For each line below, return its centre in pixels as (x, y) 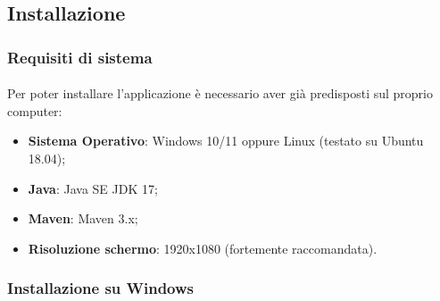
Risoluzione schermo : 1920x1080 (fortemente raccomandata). (203, 248)
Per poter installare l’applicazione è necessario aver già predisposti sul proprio (220, 93)
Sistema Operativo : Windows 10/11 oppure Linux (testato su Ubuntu (226, 141)
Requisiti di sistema (80, 57)
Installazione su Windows (101, 288)
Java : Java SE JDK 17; (93, 188)
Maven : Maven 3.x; (83, 218)
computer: (35, 110)
